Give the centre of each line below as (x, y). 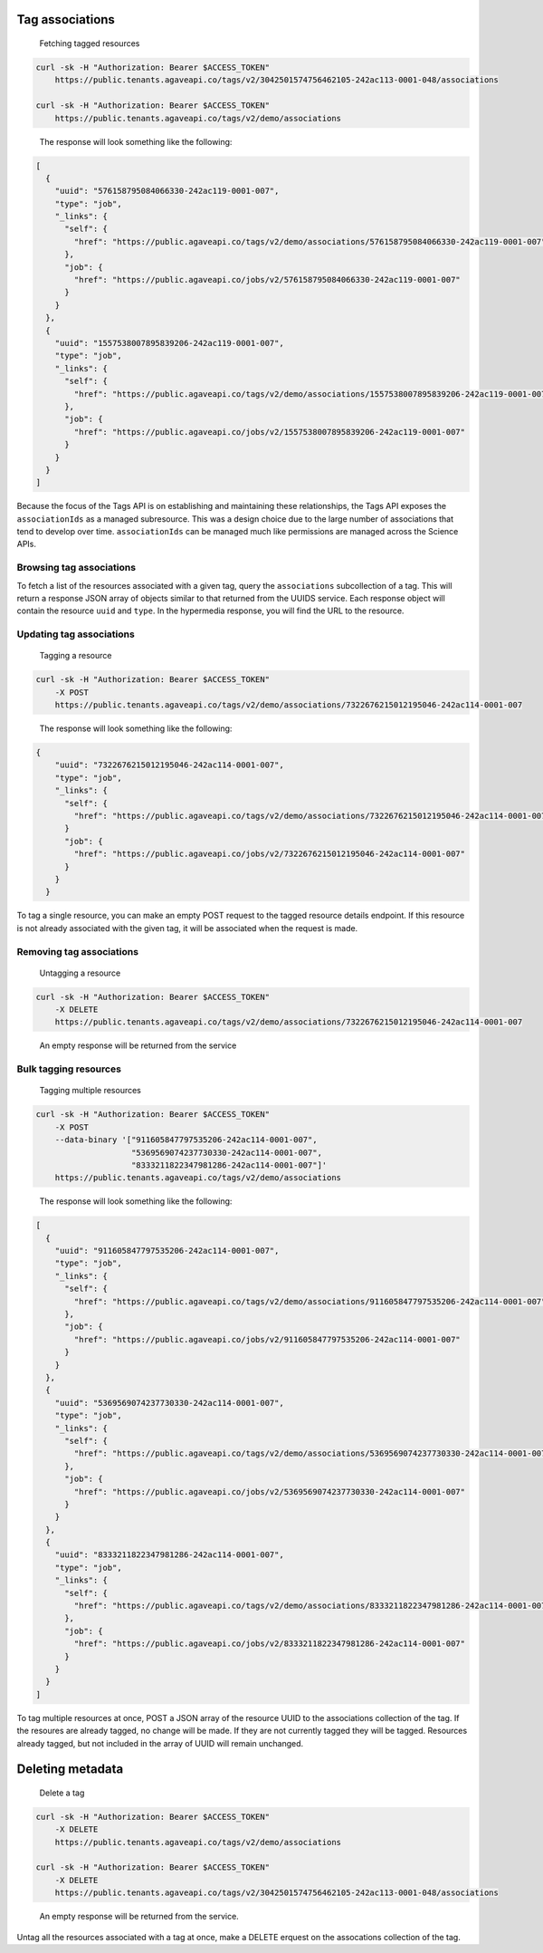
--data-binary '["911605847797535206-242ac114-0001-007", (186, 1140)
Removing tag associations (78, 951)
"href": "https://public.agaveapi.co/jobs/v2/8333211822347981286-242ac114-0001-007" (270, 1644)
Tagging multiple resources (90, 1091)
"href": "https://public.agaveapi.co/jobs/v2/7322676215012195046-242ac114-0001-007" (270, 854)
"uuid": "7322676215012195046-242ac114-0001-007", (169, 765)
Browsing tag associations (76, 568)
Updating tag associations (76, 634)
